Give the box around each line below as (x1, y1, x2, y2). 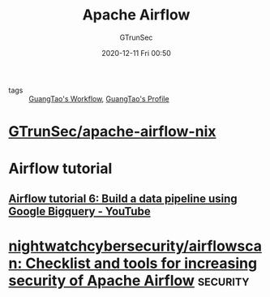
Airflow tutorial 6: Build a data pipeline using (8, 192, 238, 205)
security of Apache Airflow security (8, 271, 250, 290)
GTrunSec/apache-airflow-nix (8, 123, 216, 141)
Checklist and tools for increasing (25, 254, 258, 273)
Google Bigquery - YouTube (8, 204, 152, 218)
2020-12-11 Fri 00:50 (101, 48, 172, 58)
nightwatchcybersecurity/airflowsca (8, 237, 262, 255)
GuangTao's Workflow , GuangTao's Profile (28, 93, 169, 103)
